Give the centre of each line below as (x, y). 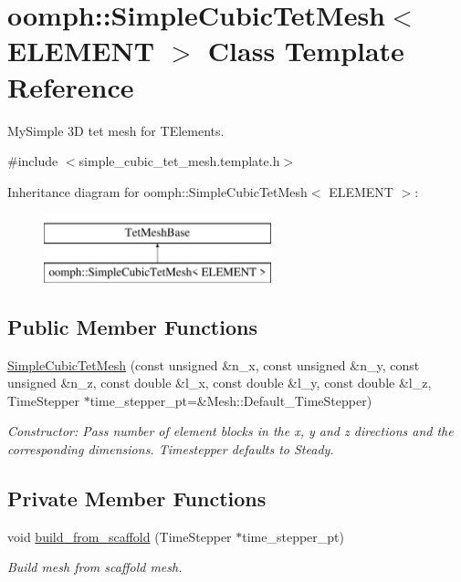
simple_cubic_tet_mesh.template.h (179, 161)
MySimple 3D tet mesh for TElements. (116, 130)
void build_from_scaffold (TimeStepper (120, 536)
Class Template (306, 51)
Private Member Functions (137, 499)
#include (33, 161)
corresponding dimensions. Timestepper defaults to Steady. (171, 449)
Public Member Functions (132, 326)
